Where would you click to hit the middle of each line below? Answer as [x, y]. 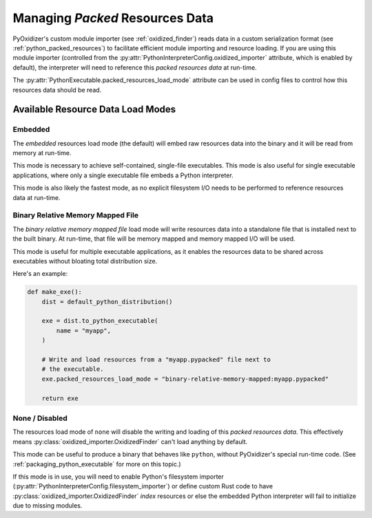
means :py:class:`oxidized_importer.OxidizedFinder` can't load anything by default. [130, 441]
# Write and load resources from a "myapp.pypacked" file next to [156, 360]
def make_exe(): [55, 292]
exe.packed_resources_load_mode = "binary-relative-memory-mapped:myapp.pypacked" [185, 379]
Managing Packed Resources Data [113, 18]
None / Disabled [40, 418]
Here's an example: [40, 274]
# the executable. [73, 369]
